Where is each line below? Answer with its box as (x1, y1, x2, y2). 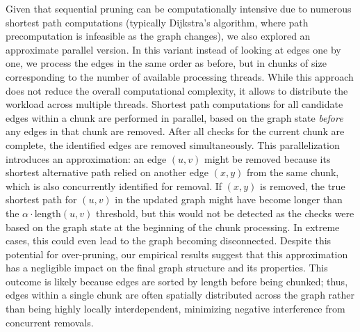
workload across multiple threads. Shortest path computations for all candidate (6, 97, 343, 111)
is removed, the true (259, 178, 345, 193)
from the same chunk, (246, 165, 339, 180)
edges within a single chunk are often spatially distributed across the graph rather (6, 287, 354, 302)
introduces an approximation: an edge (6, 151, 167, 166)
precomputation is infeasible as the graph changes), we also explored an (6, 29, 311, 43)
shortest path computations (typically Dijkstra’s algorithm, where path (6, 15, 309, 29)
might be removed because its (204, 151, 331, 166)
